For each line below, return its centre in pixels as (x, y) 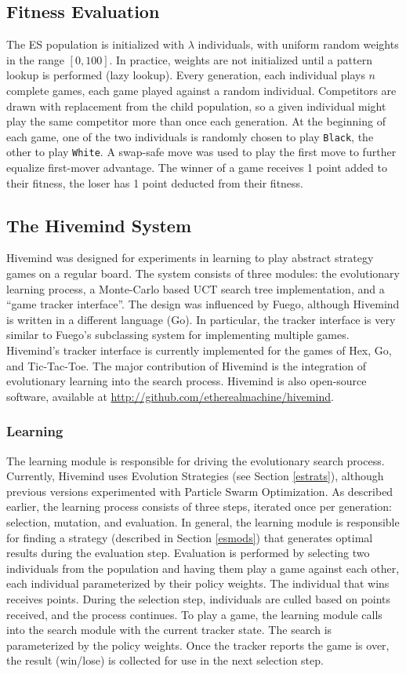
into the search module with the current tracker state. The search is (169, 630)
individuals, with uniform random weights (298, 44)
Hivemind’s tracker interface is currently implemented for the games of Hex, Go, (199, 350)
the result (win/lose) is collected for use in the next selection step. (165, 660)
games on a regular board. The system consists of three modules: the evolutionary (203, 273)
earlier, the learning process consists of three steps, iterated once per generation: (199, 506)
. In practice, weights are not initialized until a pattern (241, 59)
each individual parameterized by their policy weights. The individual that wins (198, 583)
